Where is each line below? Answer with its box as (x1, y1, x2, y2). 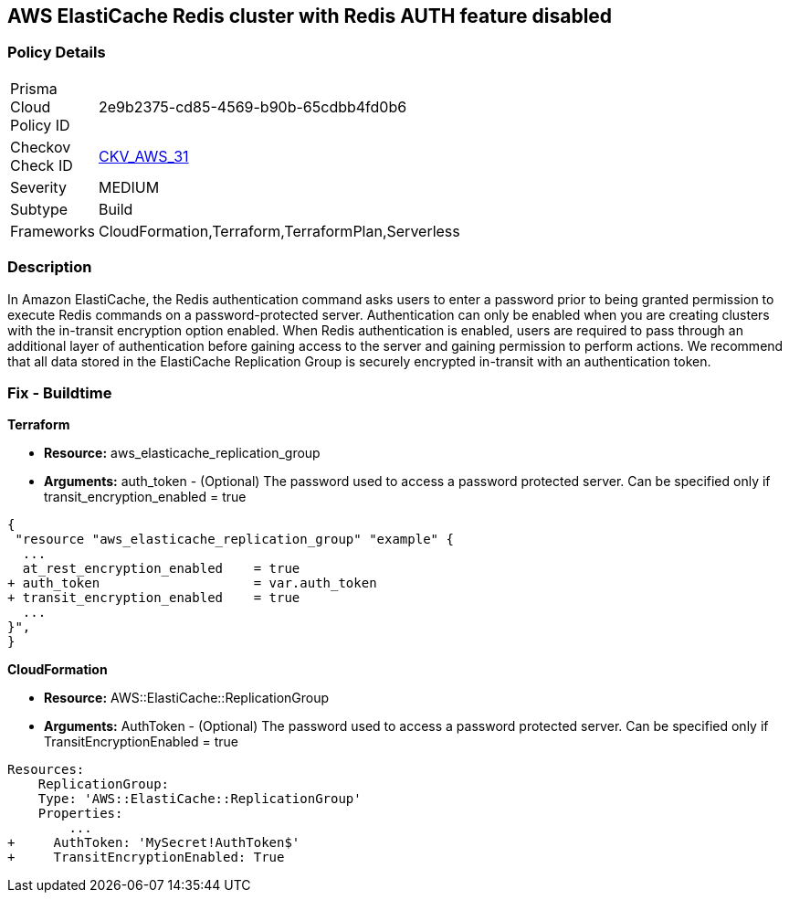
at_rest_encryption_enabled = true (22, 561, 300, 577)
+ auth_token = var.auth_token (7, 576, 377, 591)
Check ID (10, 155, 73, 175)
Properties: (37, 806, 123, 821)
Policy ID (10, 115, 70, 134)
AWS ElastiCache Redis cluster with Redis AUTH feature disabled (7, 5, 613, 27)
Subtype (10, 199, 68, 218)
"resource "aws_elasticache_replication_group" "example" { (15, 532, 454, 547)
